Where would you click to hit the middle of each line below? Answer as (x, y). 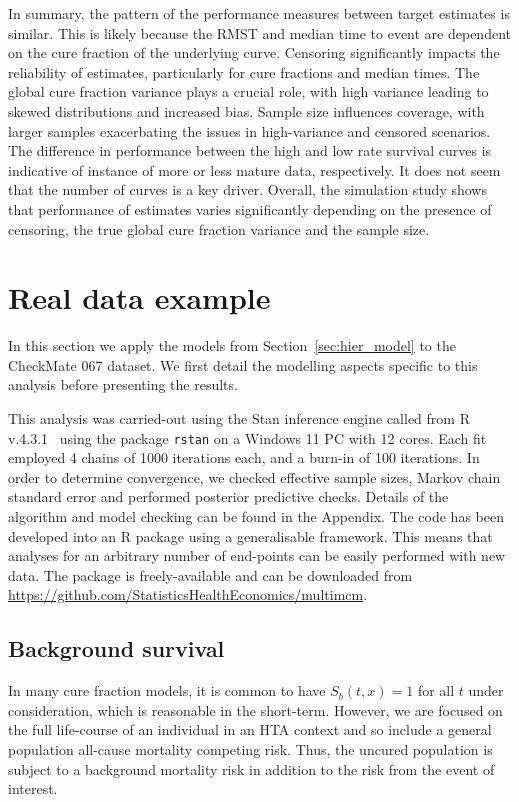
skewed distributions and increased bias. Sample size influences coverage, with (246, 110)
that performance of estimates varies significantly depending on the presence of (250, 208)
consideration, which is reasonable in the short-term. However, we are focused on (255, 709)
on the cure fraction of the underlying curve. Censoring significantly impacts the (254, 52)
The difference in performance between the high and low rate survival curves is (250, 150)
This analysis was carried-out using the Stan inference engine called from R (239, 418)
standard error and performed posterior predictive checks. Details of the (228, 496)
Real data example (139, 297)
